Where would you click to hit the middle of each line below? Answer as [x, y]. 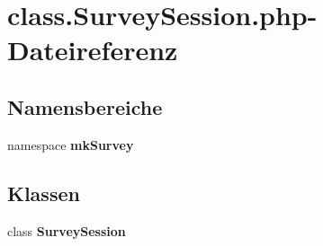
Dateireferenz [93, 50]
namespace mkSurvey [71, 144]
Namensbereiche [85, 106]
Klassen [44, 193]
